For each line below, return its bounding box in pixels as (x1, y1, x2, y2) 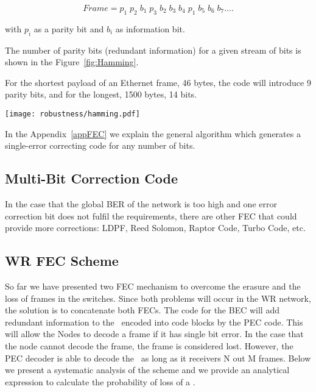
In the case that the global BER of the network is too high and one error (5, 198, 277, 210)
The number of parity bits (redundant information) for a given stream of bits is (5, 43, 301, 56)
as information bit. (115, 22, 185, 35)
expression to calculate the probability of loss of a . (5, 375, 195, 388)
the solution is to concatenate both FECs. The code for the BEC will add (5, 304, 279, 316)
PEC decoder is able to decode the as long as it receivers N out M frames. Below (5, 351, 311, 364)
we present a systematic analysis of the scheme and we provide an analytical (5, 363, 290, 376)
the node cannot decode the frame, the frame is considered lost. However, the (5, 339, 293, 352)
